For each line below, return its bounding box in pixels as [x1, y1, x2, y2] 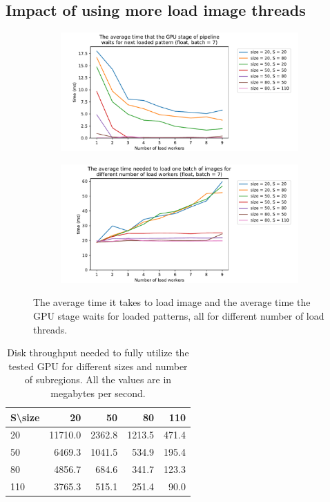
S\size [10, 409, 40, 424]
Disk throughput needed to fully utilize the [7, 345, 189, 360]
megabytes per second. [50, 385, 146, 400]
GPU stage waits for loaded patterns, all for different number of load [33, 308, 324, 322]
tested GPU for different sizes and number [8, 358, 188, 373]
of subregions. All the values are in [24, 372, 172, 387]
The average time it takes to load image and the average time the [33, 295, 311, 309]
